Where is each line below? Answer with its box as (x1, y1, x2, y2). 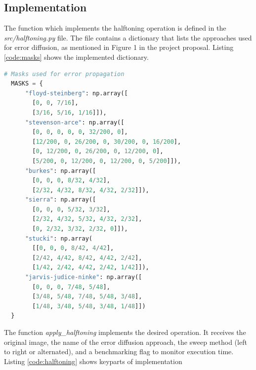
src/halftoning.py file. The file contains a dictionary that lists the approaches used (4, 32, 252, 42)
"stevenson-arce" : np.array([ (25, 119, 125, 126)
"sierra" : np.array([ (25, 196, 96, 204)
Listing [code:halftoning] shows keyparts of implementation (4, 356, 182, 366)
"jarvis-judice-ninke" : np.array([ (25, 274, 142, 281)
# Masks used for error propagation (4, 70, 125, 78)
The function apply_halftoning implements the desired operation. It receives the (4, 327, 246, 337)
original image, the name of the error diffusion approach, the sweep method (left (4, 336, 247, 347)
